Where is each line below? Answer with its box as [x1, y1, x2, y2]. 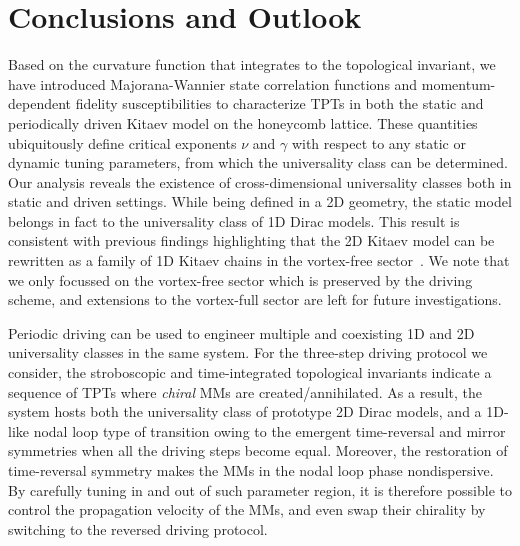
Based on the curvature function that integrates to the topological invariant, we [8, 54, 496, 75]
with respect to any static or [291, 132, 466, 153]
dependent [8, 93, 72, 114]
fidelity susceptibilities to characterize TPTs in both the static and [75, 93, 484, 114]
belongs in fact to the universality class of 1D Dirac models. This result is [8, 210, 460, 231]
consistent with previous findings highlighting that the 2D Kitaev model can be [8, 230, 495, 251]
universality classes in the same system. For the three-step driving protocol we [8, 342, 488, 363]
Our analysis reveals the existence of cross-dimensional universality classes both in [8, 171, 512, 192]
